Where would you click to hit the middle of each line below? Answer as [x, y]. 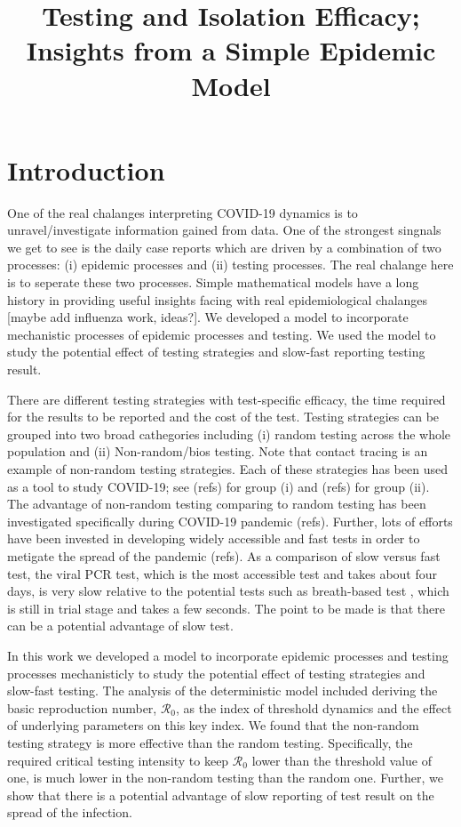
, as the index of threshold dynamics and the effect [314, 707]
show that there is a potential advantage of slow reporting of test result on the [221, 795]
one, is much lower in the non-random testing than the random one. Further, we [225, 778]
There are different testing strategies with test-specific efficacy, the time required [227, 399]
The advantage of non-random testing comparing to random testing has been [217, 504]
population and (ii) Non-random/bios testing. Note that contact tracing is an [218, 451]
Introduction [86, 169]
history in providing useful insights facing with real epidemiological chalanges [218, 299]
